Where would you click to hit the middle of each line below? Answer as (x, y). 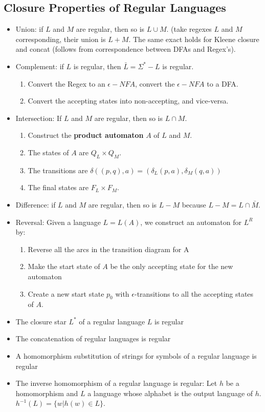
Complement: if (40, 66)
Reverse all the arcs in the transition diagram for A (108, 249)
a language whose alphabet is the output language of (170, 393)
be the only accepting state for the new (172, 266)
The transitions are (58, 170)
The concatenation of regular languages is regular (93, 338)
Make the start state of (64, 266)
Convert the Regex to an (67, 83)
